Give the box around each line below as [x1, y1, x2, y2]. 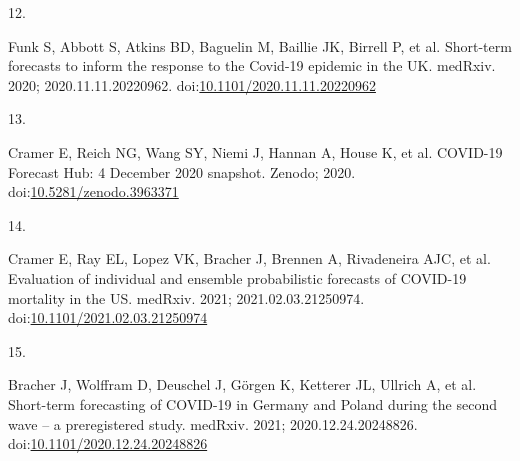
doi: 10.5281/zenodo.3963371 [8, 181, 179, 202]
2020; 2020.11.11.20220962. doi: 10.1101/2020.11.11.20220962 [8, 74, 376, 95]
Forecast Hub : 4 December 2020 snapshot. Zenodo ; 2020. [8, 161, 356, 182]
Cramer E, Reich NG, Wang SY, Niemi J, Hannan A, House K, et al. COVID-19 [8, 141, 503, 162]
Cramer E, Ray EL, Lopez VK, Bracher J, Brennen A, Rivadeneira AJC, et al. [8, 248, 491, 269]
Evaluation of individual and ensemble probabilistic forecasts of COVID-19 [8, 267, 467, 288]
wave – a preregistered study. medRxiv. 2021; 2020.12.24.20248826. [8, 413, 418, 434]
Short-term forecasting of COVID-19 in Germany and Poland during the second [8, 393, 497, 414]
